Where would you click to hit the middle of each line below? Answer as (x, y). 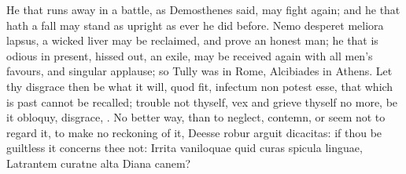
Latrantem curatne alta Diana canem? (99, 163)
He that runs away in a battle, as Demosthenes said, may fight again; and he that (203, 9)
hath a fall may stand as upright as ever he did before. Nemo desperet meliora (195, 25)
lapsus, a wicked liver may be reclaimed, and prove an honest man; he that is (192, 40)
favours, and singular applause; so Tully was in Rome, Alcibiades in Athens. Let (199, 71)
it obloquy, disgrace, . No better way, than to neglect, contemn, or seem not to (196, 117)
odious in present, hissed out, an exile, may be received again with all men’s (190, 55)
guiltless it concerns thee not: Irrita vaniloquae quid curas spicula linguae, (185, 148)
